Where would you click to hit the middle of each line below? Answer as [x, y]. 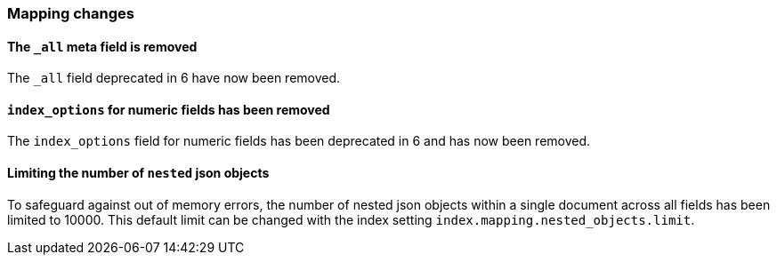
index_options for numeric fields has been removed [169, 109]
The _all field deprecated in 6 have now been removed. [174, 78]
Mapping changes [71, 13]
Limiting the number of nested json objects [138, 173]
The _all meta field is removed [102, 46]
